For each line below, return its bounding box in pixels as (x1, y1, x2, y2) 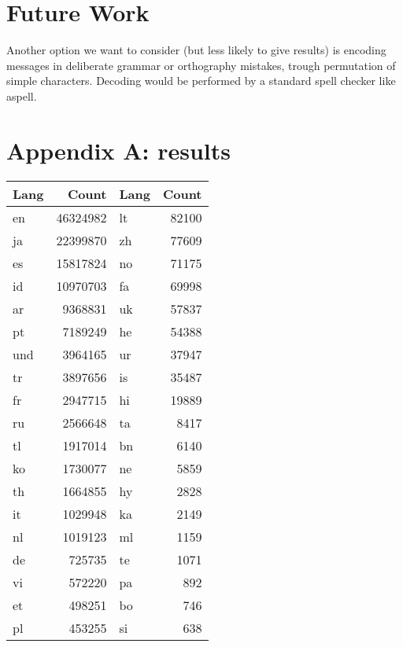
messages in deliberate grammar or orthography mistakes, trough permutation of (6, 57, 396, 73)
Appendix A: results (6, 134, 231, 166)
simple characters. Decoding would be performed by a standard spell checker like (6, 72, 396, 89)
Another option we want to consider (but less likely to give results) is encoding (6, 42, 386, 58)
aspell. (6, 87, 37, 104)
